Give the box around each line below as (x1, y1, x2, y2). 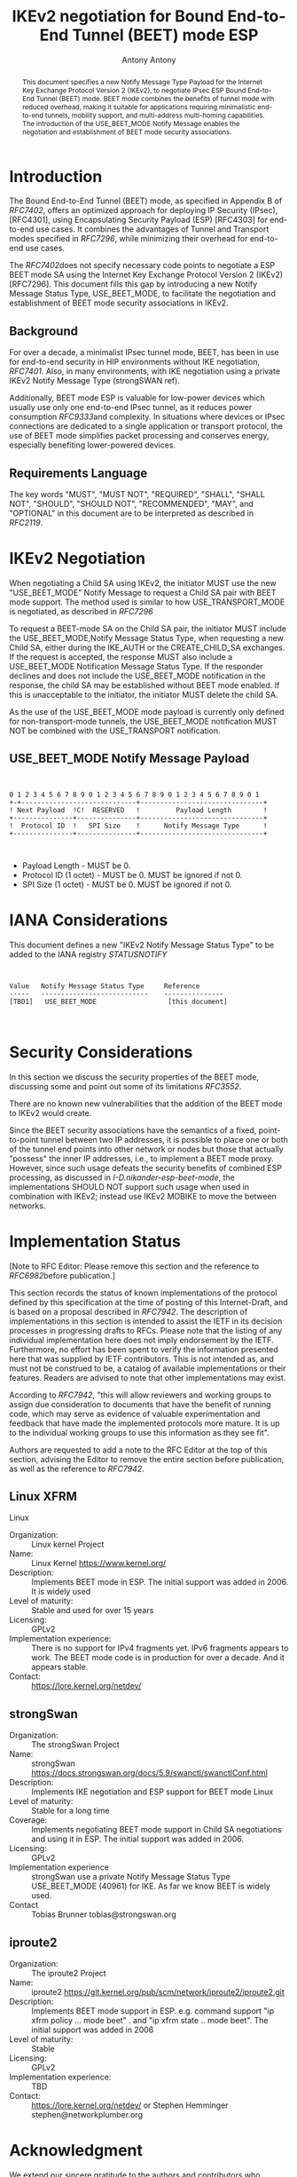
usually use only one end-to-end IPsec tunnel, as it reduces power (9, 402, 253, 413)
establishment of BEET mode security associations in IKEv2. (9, 297, 229, 308)
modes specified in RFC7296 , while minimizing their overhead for (9, 234, 248, 244)
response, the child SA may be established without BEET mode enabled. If (9, 680, 280, 691)
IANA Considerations (9, 910, 168, 930)
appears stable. (31, 1662, 89, 1673)
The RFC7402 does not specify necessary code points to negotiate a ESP (9, 260, 276, 271)
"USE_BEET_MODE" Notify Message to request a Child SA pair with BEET (9, 588, 277, 598)
